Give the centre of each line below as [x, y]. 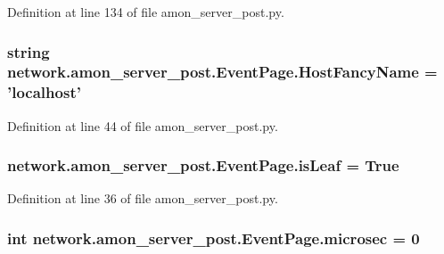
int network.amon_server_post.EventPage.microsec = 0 [214, 238]
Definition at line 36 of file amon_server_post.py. [143, 198]
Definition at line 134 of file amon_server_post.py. [146, 12]
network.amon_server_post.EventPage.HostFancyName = [222, 72]
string [29, 51]
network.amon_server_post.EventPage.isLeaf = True [203, 165]
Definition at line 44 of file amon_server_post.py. [143, 125]
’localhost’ [44, 92]
